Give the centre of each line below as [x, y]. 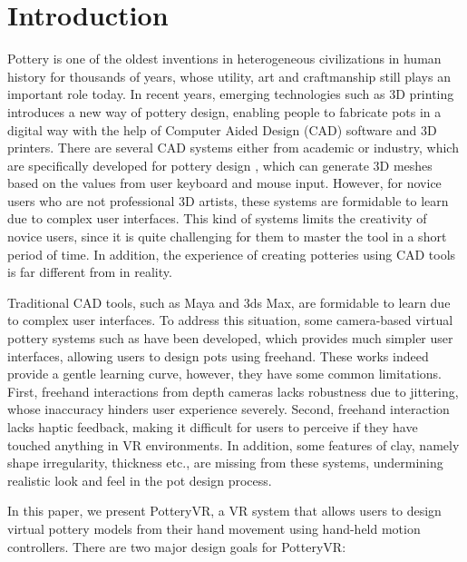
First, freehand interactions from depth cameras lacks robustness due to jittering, [233, 391]
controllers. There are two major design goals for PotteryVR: [177, 546]
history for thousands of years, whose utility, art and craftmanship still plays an [229, 76]
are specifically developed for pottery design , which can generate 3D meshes [220, 165]
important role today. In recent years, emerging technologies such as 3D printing [231, 94]
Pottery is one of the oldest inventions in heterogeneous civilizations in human [224, 59]
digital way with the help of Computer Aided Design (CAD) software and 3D [222, 129]
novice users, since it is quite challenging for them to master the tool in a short [227, 237]
